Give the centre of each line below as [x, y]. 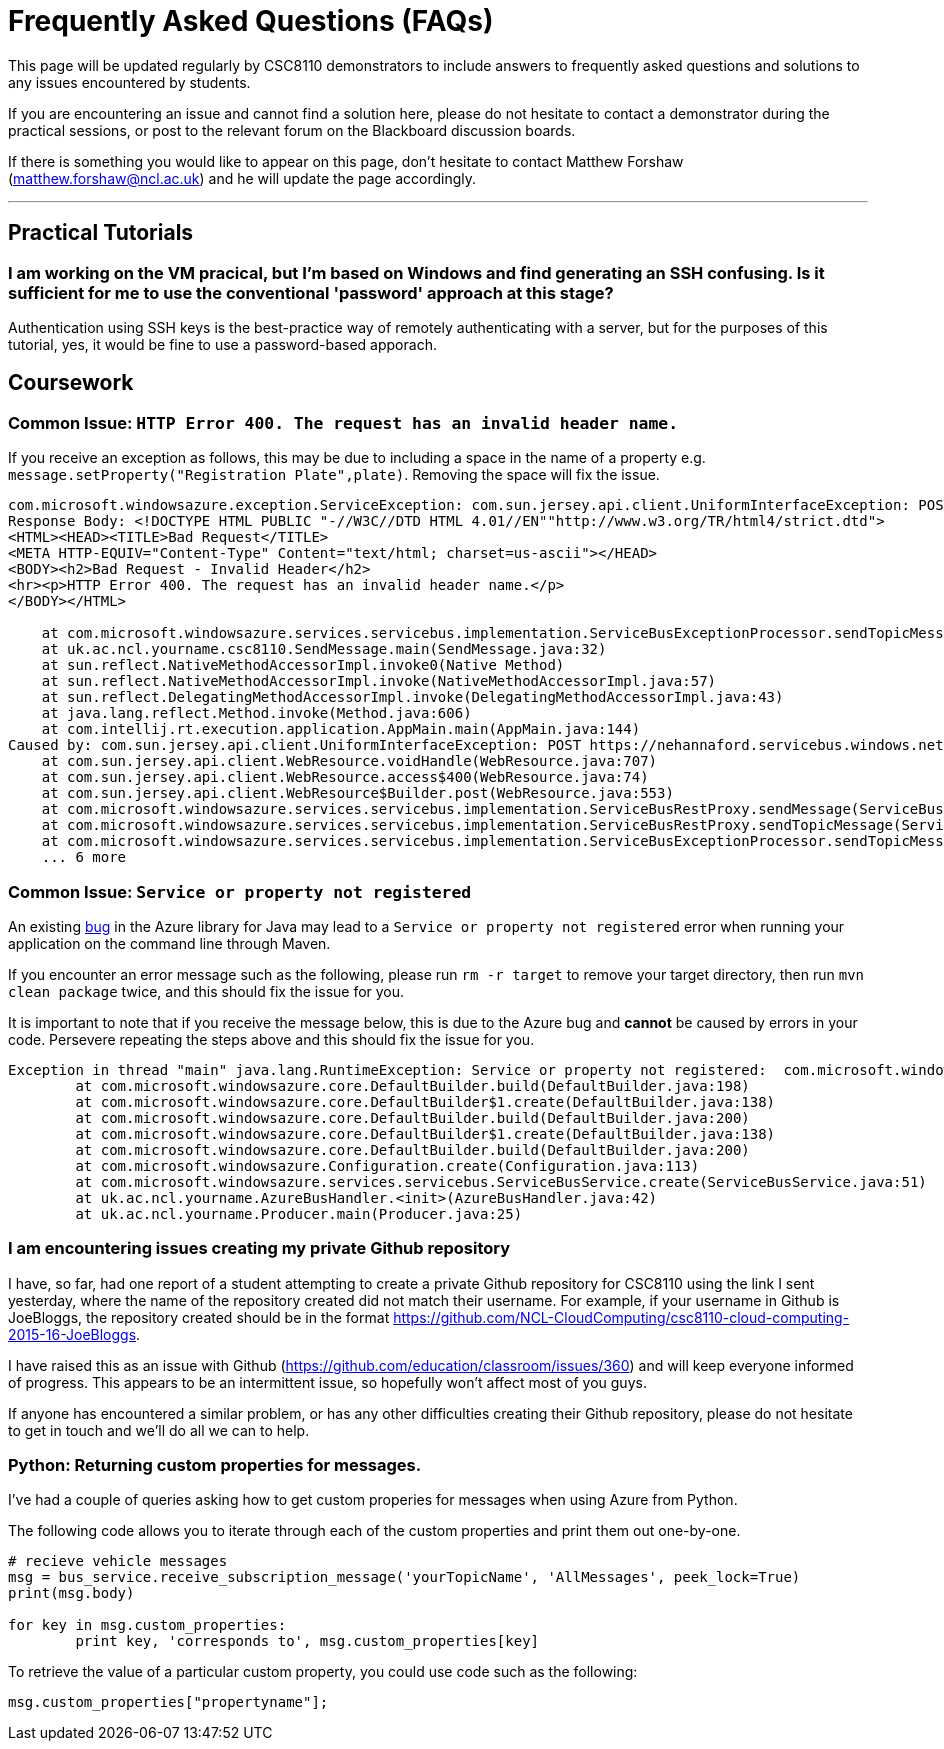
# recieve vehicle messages [118, 1561]
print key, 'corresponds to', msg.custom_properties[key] [307, 1641]
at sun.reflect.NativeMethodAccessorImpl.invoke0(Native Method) [303, 665]
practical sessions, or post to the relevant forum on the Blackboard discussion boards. [292, 130]
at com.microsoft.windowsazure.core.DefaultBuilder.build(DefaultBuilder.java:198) [412, 1085]
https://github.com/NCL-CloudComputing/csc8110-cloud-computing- [621, 1317]
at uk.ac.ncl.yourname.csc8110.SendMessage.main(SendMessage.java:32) [324, 649]
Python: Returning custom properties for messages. [215, 1465]
